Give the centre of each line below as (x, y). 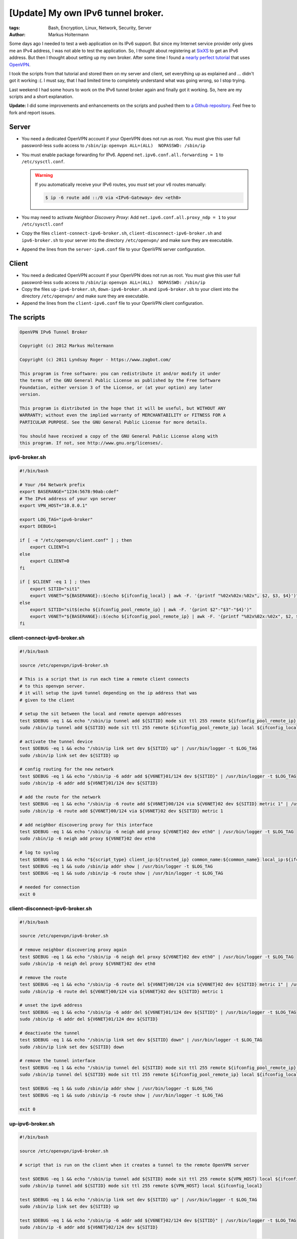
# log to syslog (39, 853)
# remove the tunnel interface (58, 1061)
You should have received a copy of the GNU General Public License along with (119, 436)
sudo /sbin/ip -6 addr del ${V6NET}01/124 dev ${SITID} (89, 1019)
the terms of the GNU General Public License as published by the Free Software (120, 381)
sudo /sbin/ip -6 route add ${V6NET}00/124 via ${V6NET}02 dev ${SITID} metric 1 (122, 811)
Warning (44, 175)
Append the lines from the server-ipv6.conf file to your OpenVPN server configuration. (114, 249)
